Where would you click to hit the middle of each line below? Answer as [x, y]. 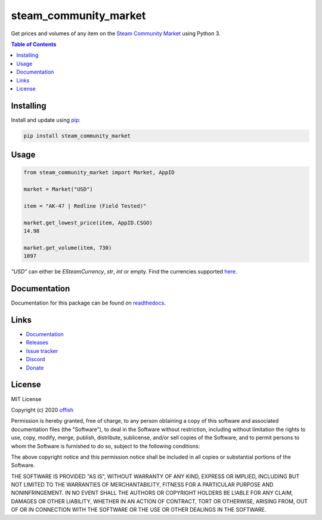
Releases [37, 343]
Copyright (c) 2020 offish [42, 410]
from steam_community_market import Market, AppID [99, 173]
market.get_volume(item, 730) [68, 247]
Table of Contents [34, 44]
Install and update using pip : [46, 120]
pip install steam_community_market [77, 136]
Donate [35, 368]
